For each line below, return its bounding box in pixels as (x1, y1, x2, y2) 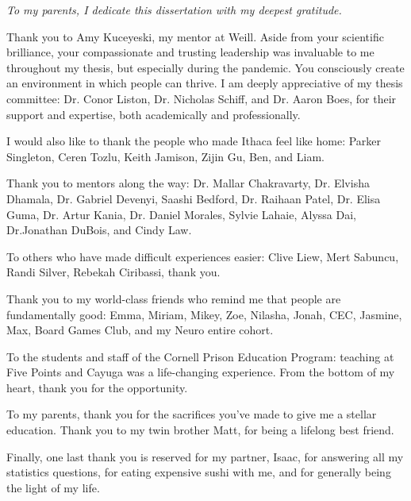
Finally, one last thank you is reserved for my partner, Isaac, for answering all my (6, 448, 404, 464)
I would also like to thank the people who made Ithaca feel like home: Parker (6, 133, 382, 149)
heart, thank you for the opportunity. (6, 379, 188, 395)
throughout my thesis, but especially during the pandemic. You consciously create (6, 59, 405, 75)
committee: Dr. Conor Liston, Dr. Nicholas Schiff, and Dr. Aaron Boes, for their (6, 90, 397, 106)
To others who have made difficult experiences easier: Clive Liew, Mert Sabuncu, (6, 248, 399, 264)
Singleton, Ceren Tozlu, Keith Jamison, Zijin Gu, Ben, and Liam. (6, 148, 325, 164)
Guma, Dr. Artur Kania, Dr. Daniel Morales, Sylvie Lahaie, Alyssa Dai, (6, 206, 356, 222)
